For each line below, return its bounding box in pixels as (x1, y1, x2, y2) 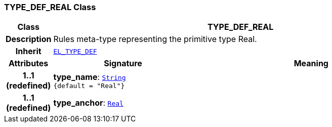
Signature (104, 58, 142, 69)
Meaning (294, 58, 328, 69)
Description (6, 34, 52, 45)
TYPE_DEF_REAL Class (4, 2, 96, 12)
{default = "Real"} (53, 81, 125, 90)
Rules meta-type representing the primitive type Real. (53, 34, 257, 45)
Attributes (9, 58, 49, 69)
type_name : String (53, 71, 126, 82)
